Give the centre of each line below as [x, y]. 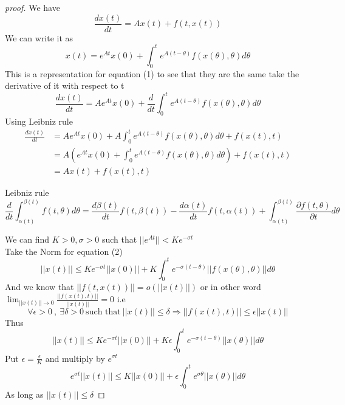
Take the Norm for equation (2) [64, 251]
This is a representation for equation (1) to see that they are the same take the [152, 73]
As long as [24, 394]
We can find [27, 239]
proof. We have [32, 7]
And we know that [39, 287]
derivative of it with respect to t [65, 85]
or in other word [231, 287]
